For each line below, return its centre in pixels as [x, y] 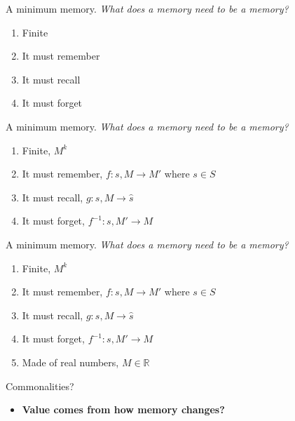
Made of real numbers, [70, 362]
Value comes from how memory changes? [123, 409]
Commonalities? [40, 386]
